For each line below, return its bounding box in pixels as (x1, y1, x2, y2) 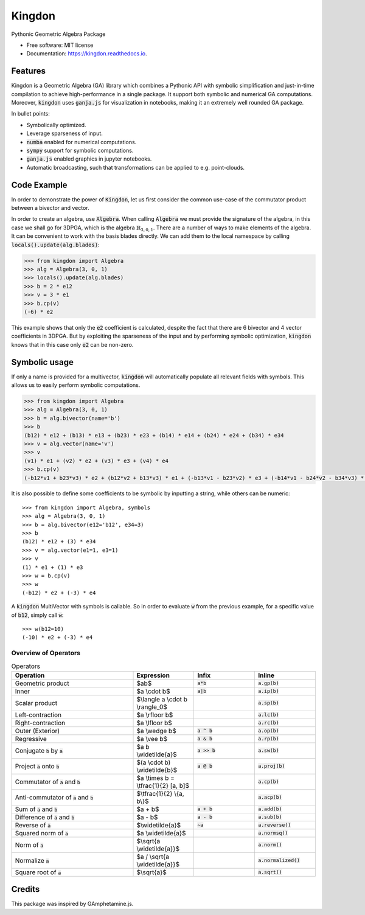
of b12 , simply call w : (11, 611, 64, 619)
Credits (11, 884, 40, 894)
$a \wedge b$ (136, 726, 176, 735)
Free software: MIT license (26, 41, 94, 49)
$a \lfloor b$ (136, 718, 173, 727)
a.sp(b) (257, 700, 279, 706)
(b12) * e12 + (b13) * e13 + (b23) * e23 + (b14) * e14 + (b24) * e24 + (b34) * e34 (24, 432, 284, 439)
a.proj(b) (257, 763, 285, 770)
